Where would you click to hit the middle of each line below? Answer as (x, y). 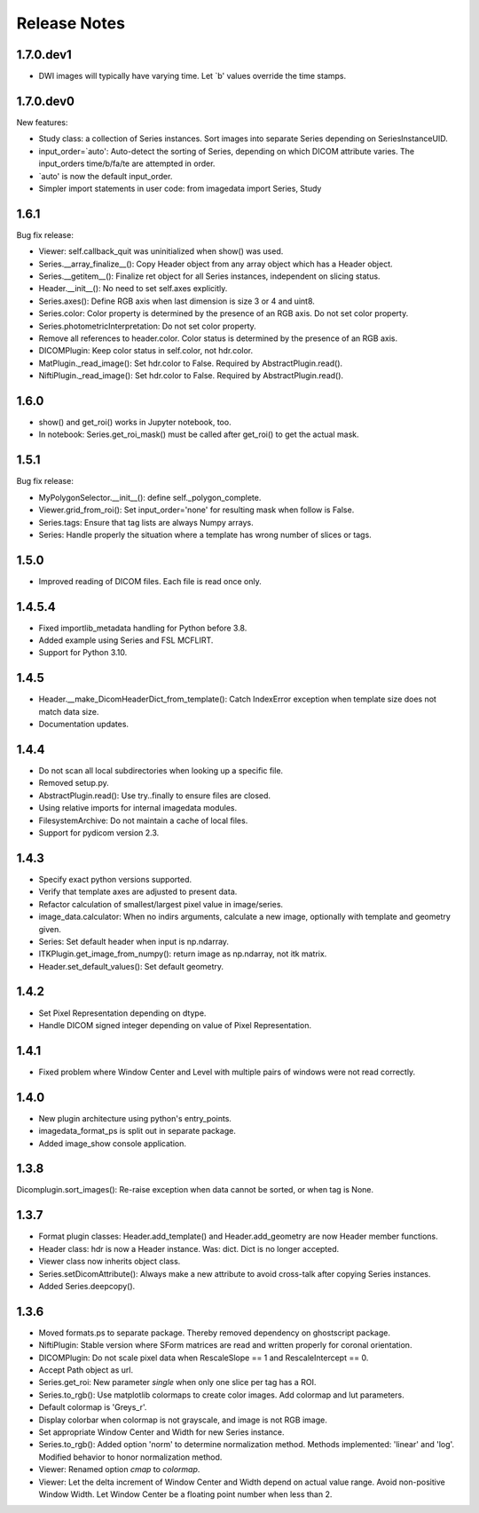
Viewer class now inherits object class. (110, 1262)
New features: (42, 122)
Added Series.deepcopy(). (87, 1286)
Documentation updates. (83, 725)
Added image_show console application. (112, 1143)
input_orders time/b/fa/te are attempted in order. (127, 163)
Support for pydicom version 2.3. (99, 833)
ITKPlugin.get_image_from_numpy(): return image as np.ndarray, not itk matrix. (183, 954)
